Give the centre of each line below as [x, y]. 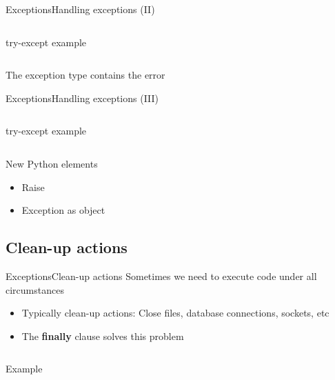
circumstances [35, 289]
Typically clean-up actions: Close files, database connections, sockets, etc [175, 313]
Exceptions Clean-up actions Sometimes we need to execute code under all [161, 276]
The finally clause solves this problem [103, 336]
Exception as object [63, 210]
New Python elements [52, 163]
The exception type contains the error [85, 75]
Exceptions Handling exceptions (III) [82, 98]
